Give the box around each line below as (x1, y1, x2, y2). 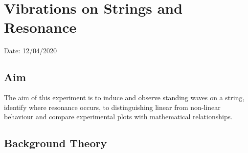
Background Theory (4, 135, 107, 151)
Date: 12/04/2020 (4, 45, 57, 56)
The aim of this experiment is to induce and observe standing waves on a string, (4, 92, 245, 103)
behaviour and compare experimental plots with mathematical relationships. (4, 111, 233, 122)
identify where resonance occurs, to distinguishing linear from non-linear (4, 102, 221, 112)
